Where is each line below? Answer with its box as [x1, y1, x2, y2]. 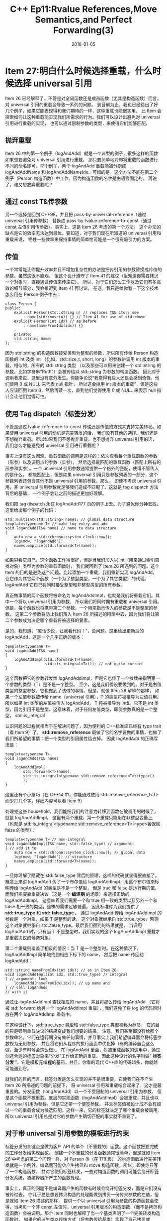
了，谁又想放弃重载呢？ [5, 181, 53, 187]
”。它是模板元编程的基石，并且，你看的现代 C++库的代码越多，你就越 [14, 1059, 158, 1065]
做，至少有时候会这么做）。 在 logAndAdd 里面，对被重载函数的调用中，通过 [5, 1047, 161, 1053]
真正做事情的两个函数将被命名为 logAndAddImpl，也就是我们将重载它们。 [5, 592, 156, 598]
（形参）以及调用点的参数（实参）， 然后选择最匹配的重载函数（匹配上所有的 [5, 459, 161, 465]
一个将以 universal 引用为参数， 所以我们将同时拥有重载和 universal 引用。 [9, 599, 162, 605]
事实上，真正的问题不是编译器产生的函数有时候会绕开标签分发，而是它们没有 [5, 1185, 162, 1191]
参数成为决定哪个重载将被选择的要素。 [13, 617, 92, 623]
